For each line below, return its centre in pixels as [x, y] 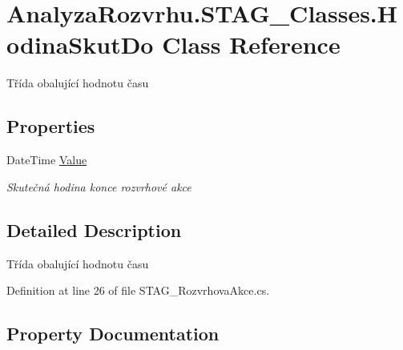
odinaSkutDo [80, 44]
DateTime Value [47, 160]
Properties [51, 126]
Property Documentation [113, 334]
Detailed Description [94, 229]
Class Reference [251, 44]
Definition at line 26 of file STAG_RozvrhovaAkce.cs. [138, 290]
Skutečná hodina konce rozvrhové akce [99, 186]
